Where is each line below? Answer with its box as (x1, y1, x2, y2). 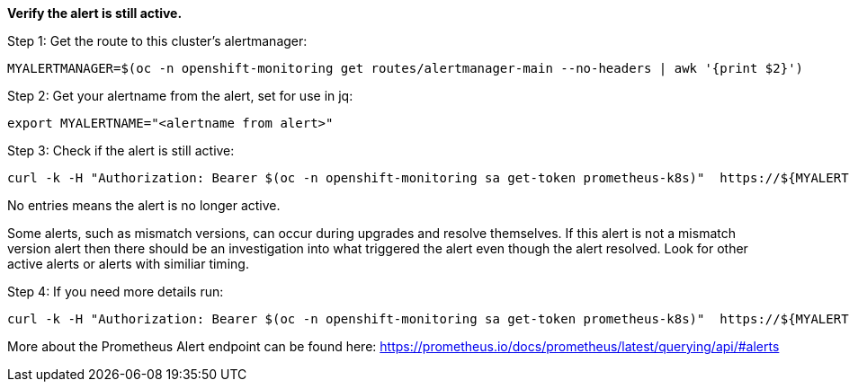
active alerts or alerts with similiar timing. (7, 256, 249, 271)
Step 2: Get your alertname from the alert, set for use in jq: (7, 88, 353, 103)
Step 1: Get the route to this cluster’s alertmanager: (7, 33, 308, 49)
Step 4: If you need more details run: (7, 284, 224, 299)
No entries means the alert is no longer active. (7, 198, 281, 213)
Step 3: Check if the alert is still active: (7, 143, 235, 158)
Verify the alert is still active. (7, 5, 183, 21)
